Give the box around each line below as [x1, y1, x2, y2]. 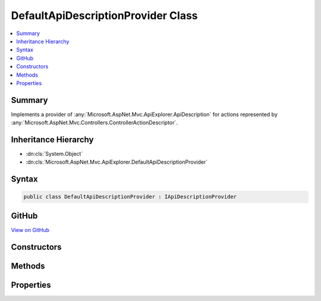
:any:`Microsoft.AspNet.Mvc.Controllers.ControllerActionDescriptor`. [11, 119, 178, 126]
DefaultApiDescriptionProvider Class [11, 9, 199, 22]
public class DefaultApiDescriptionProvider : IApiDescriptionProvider [23, 193, 237, 200]
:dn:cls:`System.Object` [26, 150, 83, 158]
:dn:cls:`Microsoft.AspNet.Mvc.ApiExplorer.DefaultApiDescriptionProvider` [26, 158, 208, 166]
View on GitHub [11, 226, 50, 233]
